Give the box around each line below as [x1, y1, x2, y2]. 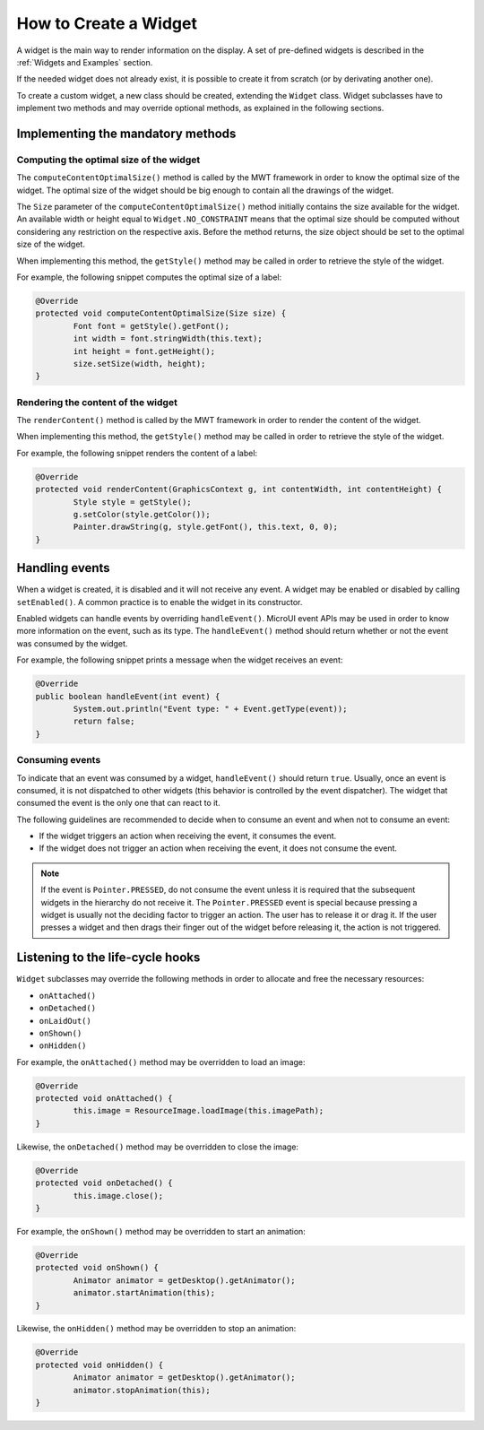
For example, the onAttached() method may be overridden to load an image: [16, 1056, 306, 1067]
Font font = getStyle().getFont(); [73, 321, 230, 331]
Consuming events [16, 754, 101, 767]
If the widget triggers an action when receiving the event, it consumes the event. [39, 830, 337, 842]
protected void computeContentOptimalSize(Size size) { [35, 308, 287, 318]
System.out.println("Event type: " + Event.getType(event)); [73, 704, 348, 714]
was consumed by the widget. [16, 637, 128, 649]
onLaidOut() [39, 1016, 91, 1026]
